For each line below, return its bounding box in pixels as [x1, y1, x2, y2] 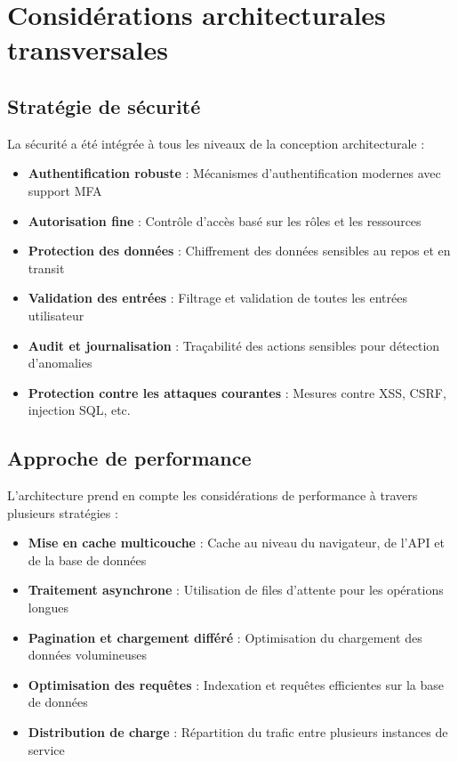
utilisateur [28, 305, 84, 324]
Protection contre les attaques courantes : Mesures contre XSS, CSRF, [28, 383, 446, 401]
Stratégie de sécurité [7, 92, 201, 119]
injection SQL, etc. [28, 401, 131, 419]
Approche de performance [7, 444, 252, 472]
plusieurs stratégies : [7, 503, 118, 522]
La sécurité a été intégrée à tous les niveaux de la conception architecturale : [7, 134, 425, 152]
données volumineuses [28, 645, 148, 664]
